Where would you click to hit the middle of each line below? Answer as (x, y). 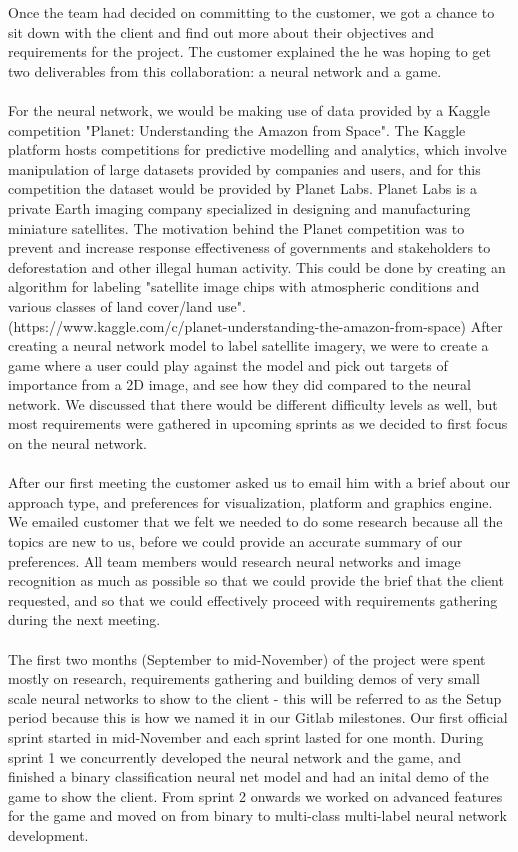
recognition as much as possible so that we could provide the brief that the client (256, 580)
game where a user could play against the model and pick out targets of (228, 364)
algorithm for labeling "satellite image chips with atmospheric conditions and (244, 286)
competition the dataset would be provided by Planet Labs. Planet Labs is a (242, 188)
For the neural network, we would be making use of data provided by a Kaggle (249, 109)
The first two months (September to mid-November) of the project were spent (247, 658)
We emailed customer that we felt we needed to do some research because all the (255, 521)
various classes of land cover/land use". (127, 305)
